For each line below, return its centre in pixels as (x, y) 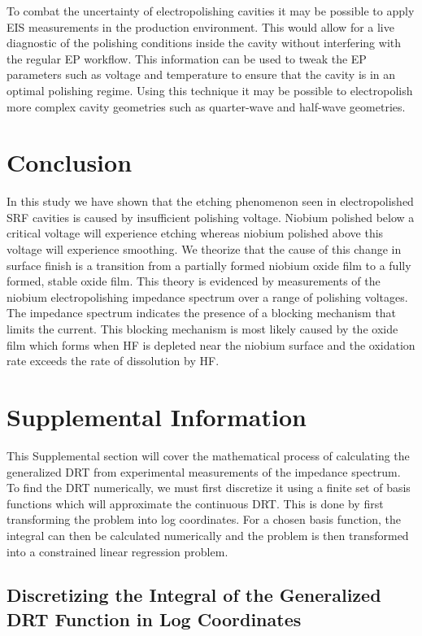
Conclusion (70, 162)
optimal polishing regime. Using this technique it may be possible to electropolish (210, 90)
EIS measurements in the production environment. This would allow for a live (200, 26)
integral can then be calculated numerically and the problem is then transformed (208, 535)
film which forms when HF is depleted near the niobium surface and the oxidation (211, 344)
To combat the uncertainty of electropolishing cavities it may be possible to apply (211, 11)
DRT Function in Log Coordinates (154, 619)
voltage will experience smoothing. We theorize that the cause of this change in (204, 249)
